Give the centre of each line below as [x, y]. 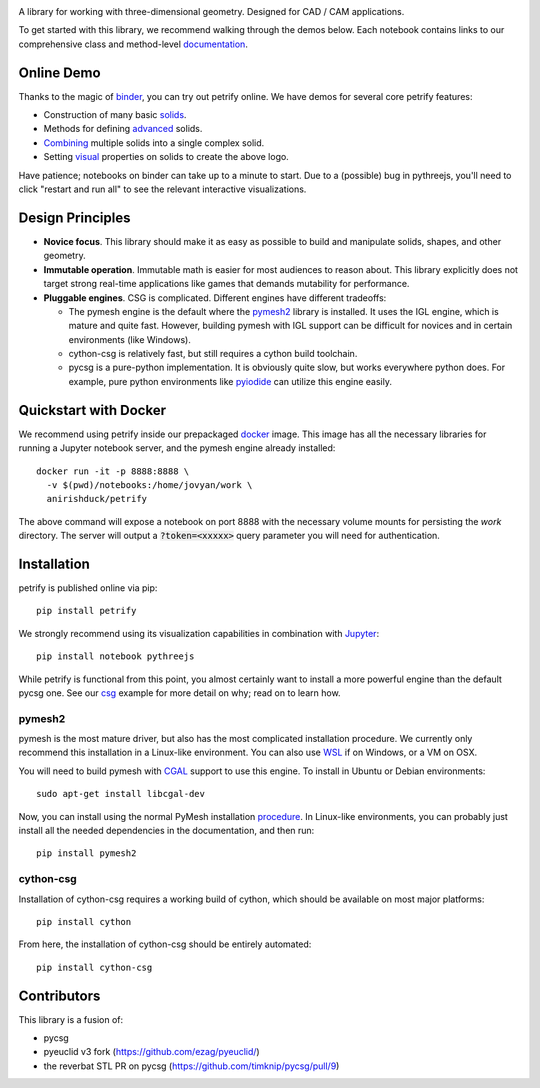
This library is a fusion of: [71, 1019]
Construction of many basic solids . [115, 115]
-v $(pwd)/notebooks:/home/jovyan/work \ [149, 484]
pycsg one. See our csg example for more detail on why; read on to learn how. [179, 692]
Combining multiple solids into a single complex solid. [154, 142]
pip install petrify [86, 611]
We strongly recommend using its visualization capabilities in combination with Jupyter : [199, 633]
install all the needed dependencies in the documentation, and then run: [166, 831]
